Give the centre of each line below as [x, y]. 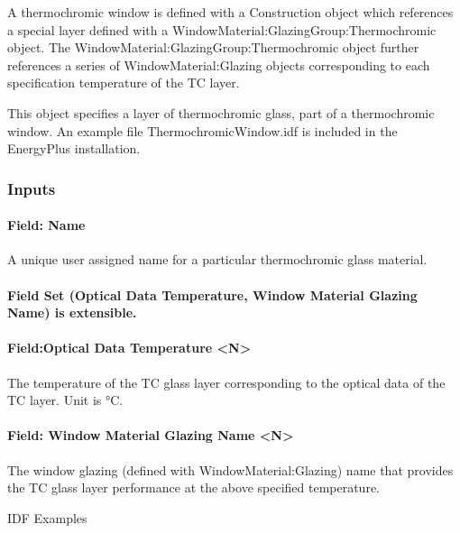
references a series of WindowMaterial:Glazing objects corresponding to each [219, 64]
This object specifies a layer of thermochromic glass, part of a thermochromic [221, 112]
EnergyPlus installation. [74, 148]
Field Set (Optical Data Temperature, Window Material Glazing [212, 294]
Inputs [32, 188]
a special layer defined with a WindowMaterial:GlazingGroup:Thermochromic [222, 29]
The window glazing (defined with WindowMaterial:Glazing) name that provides [230, 469]
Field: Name [46, 225]
